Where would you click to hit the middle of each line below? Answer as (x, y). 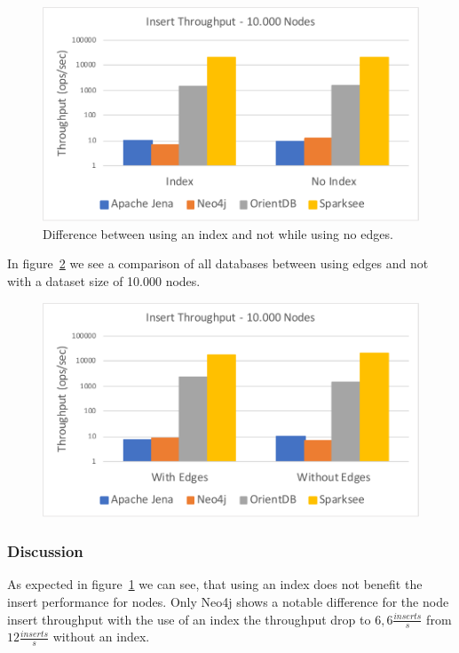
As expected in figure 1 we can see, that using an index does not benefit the (215, 584)
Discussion (45, 551)
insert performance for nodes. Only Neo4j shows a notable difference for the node (228, 602)
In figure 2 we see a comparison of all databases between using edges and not (218, 263)
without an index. (101, 637)
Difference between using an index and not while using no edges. (218, 233)
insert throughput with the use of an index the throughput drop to (189, 619)
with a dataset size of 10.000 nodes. (104, 280)
